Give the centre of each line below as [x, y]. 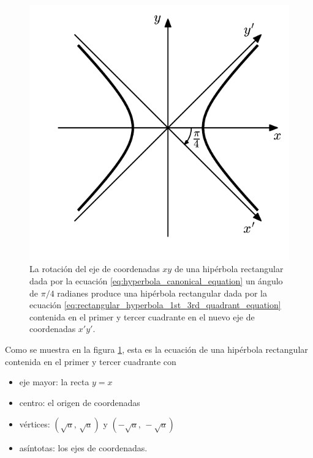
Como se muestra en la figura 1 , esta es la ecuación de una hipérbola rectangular [156, 349]
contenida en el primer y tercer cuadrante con [91, 361]
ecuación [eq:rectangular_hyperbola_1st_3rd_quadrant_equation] [155, 305]
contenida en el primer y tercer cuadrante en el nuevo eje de [142, 316]
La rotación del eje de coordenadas [95, 269]
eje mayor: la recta [54, 382]
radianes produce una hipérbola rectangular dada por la [162, 293]
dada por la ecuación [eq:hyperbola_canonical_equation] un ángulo [156, 281]
